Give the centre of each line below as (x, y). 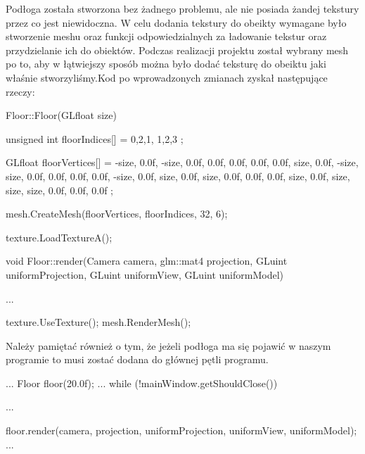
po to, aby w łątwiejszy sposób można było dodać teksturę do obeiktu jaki (166, 64)
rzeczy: (20, 91)
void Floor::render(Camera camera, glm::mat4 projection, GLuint (147, 261)
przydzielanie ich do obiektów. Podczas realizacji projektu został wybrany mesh (177, 50)
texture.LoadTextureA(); (59, 237)
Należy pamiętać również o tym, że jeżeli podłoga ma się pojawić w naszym (168, 345)
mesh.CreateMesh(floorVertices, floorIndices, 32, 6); (117, 214)
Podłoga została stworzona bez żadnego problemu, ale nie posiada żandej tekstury (182, 8)
